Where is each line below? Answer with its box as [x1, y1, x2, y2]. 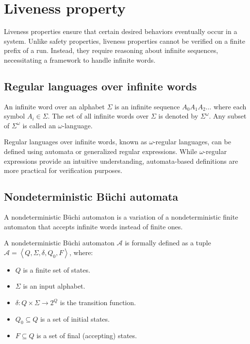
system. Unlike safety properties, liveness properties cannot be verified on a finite [4, 35, 245, 46]
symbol [4, 111, 25, 121]
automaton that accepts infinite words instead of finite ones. [4, 221, 183, 231]
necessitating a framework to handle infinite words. [4, 54, 156, 65]
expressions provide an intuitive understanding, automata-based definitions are [4, 155, 238, 166]
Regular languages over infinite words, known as [4, 137, 147, 147]
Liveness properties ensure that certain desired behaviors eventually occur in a [4, 26, 237, 36]
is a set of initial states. [40, 313, 110, 324]
